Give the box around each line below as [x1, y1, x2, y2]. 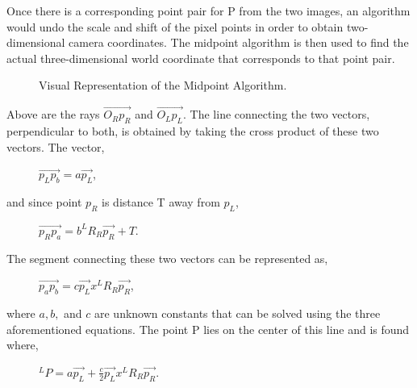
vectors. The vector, [6, 138, 105, 155]
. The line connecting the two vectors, [183, 106, 370, 123]
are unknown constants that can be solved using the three [94, 304, 381, 321]
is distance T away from [102, 193, 220, 210]
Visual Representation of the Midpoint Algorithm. [39, 77, 287, 94]
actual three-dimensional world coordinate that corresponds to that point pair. [6, 49, 395, 66]
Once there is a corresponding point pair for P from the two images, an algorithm [6, 2, 411, 19]
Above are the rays [6, 106, 100, 123]
